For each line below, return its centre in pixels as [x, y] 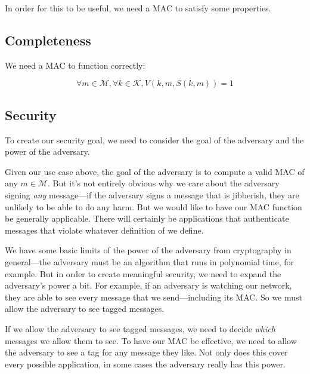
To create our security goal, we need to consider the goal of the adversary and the [154, 140]
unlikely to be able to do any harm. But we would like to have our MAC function [154, 206]
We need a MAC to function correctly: [75, 65]
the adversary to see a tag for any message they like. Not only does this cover [146, 352]
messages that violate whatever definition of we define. [104, 230]
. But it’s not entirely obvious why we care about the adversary [163, 183]
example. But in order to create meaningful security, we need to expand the [143, 273]
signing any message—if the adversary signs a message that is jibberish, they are [152, 194]
